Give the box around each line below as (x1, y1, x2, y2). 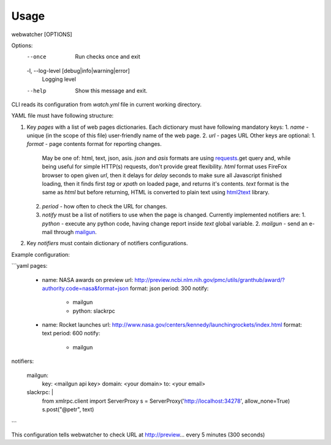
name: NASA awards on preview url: (42, 276, 134, 283)
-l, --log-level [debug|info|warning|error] (26, 67, 130, 74)
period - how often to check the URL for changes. (42, 202, 168, 210)
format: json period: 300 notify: (129, 284, 209, 292)
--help (26, 87, 47, 94)
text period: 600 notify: (42, 330, 101, 337)
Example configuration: (11, 251, 70, 258)
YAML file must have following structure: (11, 112, 114, 120)
